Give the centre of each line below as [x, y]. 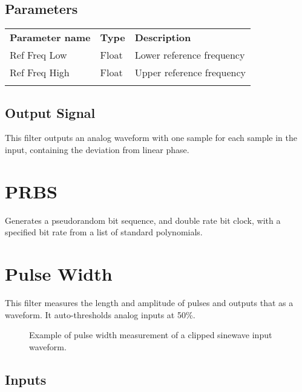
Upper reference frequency [190, 73]
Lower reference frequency [190, 55]
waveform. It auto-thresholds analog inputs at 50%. [100, 314]
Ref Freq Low [38, 55]
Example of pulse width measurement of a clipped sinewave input [151, 335]
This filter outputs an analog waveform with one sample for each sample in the [151, 138]
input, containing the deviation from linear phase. [97, 149]
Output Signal [50, 112]
